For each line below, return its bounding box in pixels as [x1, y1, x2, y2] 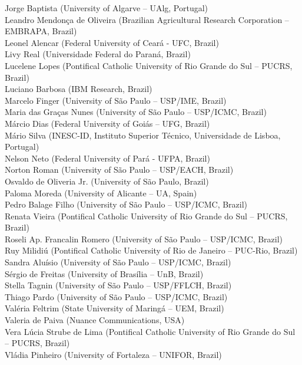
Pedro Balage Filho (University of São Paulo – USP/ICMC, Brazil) [5, 198, 248, 211]
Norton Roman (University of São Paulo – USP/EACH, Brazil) [5, 163, 234, 176]
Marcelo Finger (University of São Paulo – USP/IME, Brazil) [5, 94, 227, 106]
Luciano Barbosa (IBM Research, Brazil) [5, 83, 152, 95]
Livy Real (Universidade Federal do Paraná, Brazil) [5, 48, 191, 60]
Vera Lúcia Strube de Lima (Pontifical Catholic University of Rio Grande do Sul [5, 325, 296, 337]
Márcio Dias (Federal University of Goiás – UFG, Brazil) [5, 117, 210, 129]
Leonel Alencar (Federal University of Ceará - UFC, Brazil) [5, 36, 219, 48]
